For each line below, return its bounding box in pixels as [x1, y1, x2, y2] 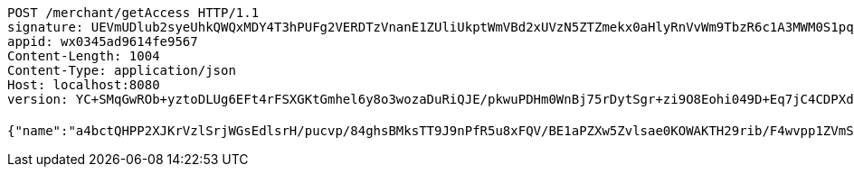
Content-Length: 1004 [7, 49, 160, 63]
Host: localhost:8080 [7, 78, 160, 92]
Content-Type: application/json [7, 63, 236, 78]
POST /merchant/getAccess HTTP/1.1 [7, 5, 260, 20]
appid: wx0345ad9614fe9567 [7, 34, 198, 49]
